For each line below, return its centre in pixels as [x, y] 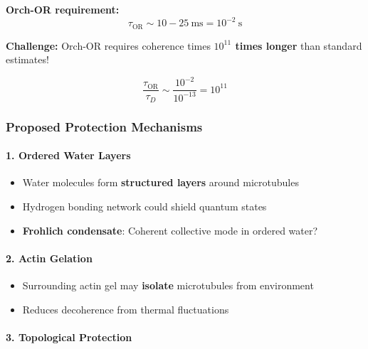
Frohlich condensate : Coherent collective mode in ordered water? [170, 230]
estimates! [27, 59]
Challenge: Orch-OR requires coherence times [108, 45]
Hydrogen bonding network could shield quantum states [144, 206]
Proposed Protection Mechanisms [104, 126]
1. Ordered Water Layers [68, 155]
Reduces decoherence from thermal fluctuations [126, 309]
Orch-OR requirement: [63, 9]
